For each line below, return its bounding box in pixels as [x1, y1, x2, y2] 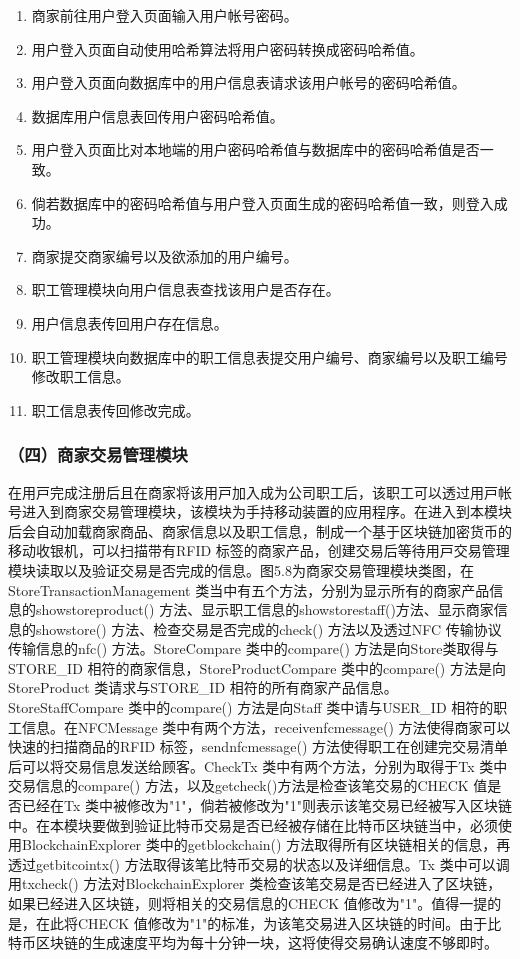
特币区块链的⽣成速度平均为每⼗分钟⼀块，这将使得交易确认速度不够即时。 [8, 932, 498, 953]
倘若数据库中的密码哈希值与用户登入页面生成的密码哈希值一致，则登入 [31, 192, 494, 213]
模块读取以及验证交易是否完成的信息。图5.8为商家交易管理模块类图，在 [8, 559, 474, 580]
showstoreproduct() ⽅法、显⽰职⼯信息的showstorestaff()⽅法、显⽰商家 [35, 599, 494, 620]
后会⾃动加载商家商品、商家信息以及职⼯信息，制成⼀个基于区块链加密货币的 [8, 520, 512, 541]
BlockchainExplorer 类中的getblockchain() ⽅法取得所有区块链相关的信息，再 [21, 834, 511, 855]
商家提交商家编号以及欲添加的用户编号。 [31, 245, 298, 266]
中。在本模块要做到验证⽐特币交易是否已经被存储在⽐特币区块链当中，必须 [8, 814, 498, 835]
